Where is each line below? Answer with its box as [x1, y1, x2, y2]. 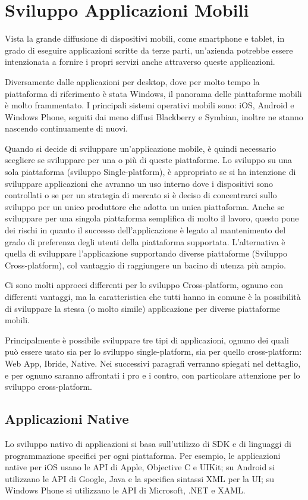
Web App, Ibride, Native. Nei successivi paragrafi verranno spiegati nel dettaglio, [5, 357, 301, 369]
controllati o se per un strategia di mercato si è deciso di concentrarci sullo [5, 189, 277, 201]
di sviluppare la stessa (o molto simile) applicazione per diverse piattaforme [5, 302, 280, 314]
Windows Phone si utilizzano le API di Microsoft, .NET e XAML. [5, 484, 246, 496]
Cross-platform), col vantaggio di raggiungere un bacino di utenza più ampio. [5, 258, 286, 271]
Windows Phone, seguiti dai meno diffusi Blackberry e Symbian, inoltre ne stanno [5, 110, 303, 123]
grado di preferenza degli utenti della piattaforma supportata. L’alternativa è [5, 235, 285, 248]
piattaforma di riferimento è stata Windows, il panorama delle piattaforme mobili [5, 87, 302, 99]
